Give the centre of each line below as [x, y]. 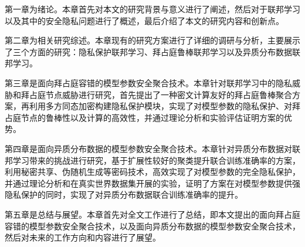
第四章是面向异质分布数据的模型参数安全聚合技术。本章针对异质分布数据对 [148, 148]
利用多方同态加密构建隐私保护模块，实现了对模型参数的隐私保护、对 [160, 106]
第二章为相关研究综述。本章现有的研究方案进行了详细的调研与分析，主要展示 [152, 40]
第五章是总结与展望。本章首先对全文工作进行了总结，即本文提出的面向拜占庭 [152, 214]
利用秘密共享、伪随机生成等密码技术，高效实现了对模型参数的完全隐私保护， [152, 172]
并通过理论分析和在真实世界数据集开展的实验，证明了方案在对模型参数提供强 [152, 183]
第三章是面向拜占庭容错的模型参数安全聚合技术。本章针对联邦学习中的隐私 [148, 82]
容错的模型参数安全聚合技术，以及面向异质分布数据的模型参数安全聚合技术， [152, 226]
